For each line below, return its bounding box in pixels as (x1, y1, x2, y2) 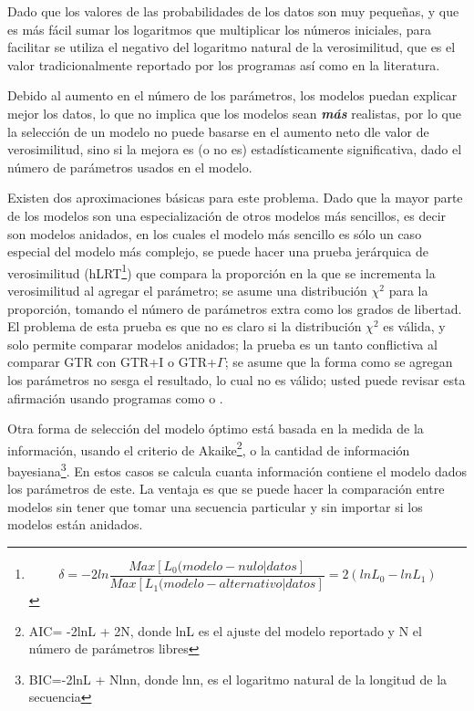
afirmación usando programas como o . (7, 388, 223, 407)
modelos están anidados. (7, 515, 143, 534)
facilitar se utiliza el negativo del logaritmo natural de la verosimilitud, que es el (7, 37, 456, 57)
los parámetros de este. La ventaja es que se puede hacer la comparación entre (7, 479, 445, 498)
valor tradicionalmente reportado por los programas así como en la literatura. (7, 55, 440, 74)
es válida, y (383, 317, 446, 336)
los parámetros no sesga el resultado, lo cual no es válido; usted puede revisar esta (7, 370, 466, 389)
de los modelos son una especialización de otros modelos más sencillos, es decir (7, 205, 447, 225)
